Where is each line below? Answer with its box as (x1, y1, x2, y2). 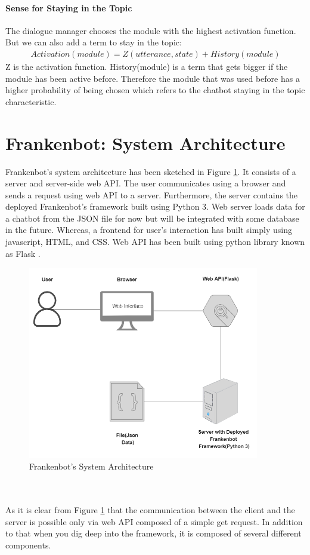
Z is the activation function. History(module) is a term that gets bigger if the (5, 60, 288, 73)
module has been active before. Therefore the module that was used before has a (5, 72, 300, 84)
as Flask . (5, 247, 41, 259)
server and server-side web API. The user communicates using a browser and (5, 177, 286, 189)
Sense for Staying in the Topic (5, 1, 132, 14)
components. (5, 538, 51, 551)
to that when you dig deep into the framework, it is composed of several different (5, 527, 302, 539)
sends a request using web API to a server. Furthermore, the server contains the (5, 188, 298, 201)
